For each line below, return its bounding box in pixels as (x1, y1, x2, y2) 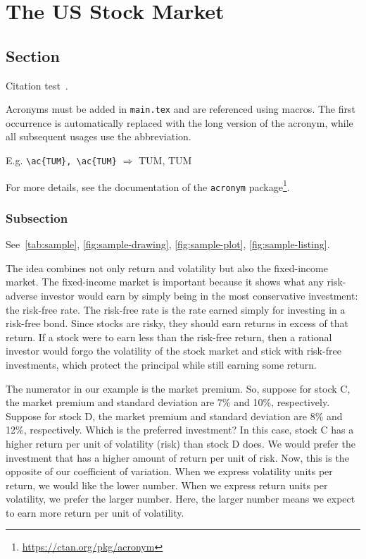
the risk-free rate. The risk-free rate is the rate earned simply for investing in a (6, 302, 346, 317)
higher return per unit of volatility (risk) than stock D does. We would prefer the (6, 436, 355, 450)
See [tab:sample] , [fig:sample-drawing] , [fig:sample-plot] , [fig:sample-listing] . (6, 237, 330, 252)
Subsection (6, 209, 68, 226)
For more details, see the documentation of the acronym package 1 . (6, 177, 290, 194)
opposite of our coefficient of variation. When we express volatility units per (6, 464, 333, 479)
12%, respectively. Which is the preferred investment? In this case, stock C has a (6, 422, 354, 437)
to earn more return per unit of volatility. (6, 505, 184, 520)
